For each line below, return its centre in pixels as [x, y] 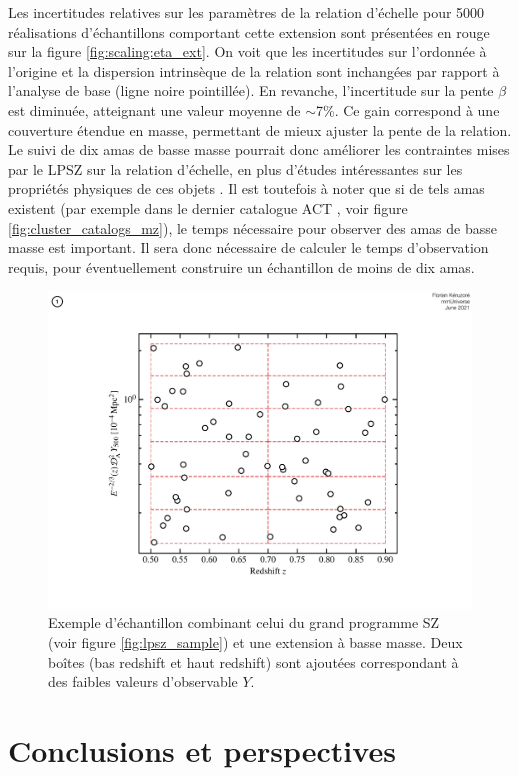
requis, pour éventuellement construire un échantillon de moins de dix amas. [241, 266]
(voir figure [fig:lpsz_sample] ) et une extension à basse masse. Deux [255, 642]
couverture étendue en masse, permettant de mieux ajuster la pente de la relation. [260, 129]
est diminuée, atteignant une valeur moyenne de [154, 109]
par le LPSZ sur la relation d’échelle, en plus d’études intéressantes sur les [235, 168]
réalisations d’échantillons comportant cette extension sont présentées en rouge [249, 31]
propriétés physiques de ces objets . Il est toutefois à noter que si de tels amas [246, 188]
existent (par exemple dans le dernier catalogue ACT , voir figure [208, 207]
